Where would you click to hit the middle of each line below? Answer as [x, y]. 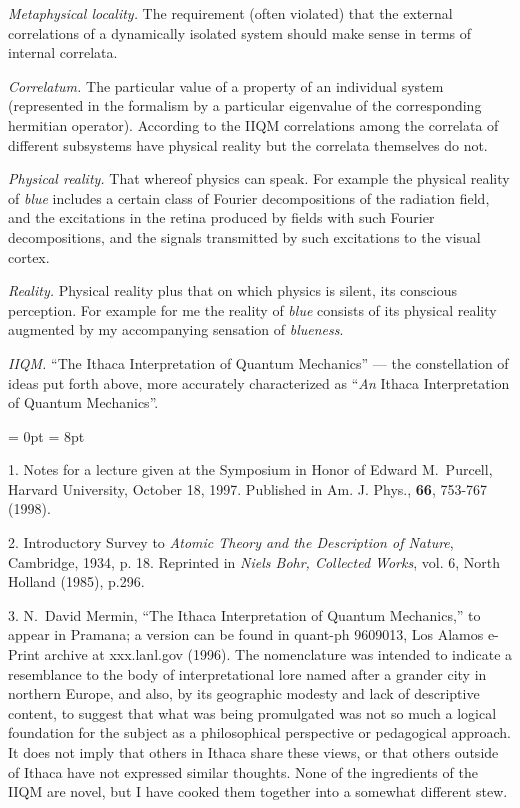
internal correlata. [63, 52]
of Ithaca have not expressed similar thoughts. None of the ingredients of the [243, 771]
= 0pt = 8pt [46, 435]
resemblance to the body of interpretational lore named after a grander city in [247, 673]
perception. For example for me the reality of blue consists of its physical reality [252, 309]
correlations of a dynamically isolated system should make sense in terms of [240, 32]
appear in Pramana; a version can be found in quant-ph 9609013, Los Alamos [246, 634]
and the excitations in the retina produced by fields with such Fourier [221, 217]
